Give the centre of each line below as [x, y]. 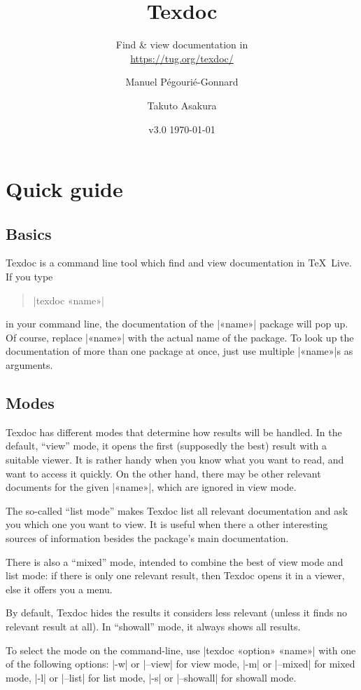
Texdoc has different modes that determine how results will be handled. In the [174, 432]
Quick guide [64, 189]
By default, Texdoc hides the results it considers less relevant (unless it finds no [176, 613]
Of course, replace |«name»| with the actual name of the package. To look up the [180, 337]
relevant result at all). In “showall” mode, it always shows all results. [153, 626]
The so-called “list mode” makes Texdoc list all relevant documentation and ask [177, 510]
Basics [29, 233]
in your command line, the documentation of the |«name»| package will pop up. [177, 324]
